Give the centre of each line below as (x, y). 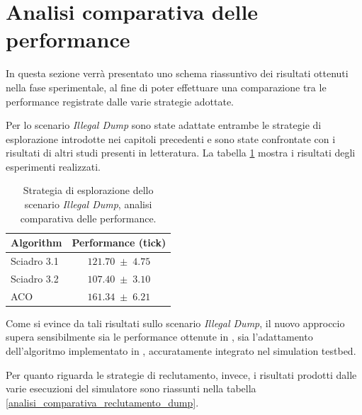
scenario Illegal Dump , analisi (88, 204)
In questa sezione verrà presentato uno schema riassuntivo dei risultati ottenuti (177, 73)
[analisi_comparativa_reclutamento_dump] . (102, 402)
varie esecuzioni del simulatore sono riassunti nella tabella (131, 388)
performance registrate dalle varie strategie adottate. (120, 101)
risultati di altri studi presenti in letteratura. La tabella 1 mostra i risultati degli (181, 153)
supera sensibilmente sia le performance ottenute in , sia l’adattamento (159, 337)
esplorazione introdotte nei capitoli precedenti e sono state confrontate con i (171, 138)
